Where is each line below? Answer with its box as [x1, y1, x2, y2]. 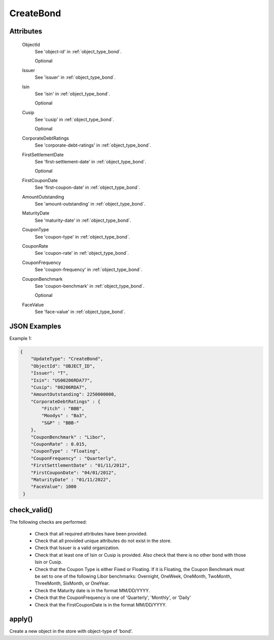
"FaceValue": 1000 [30, 484, 77, 490]
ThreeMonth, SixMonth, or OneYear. [35, 580, 110, 586]
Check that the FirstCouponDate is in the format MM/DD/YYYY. [35, 601, 167, 608]
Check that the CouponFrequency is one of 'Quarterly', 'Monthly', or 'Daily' [35, 594, 191, 601]
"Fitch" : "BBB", [41, 406, 85, 412]
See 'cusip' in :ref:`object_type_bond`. [35, 117, 114, 123]
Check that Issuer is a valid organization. [35, 545, 120, 551]
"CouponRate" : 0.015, [30, 442, 87, 447]
